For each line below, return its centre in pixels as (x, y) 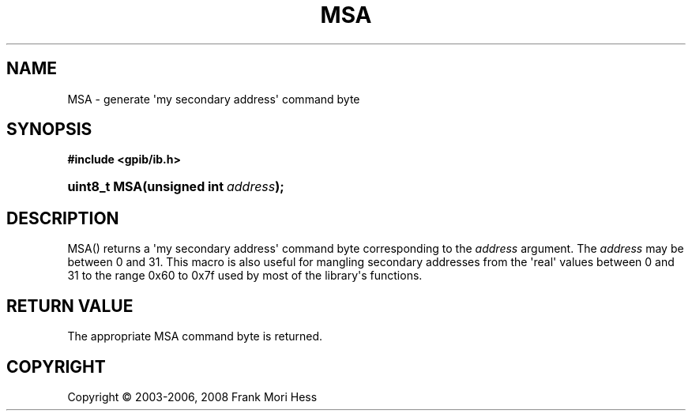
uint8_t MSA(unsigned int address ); (176, 187)
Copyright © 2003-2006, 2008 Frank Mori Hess (192, 396)
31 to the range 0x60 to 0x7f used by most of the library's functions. (245, 276)
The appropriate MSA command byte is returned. (195, 336)
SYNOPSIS (49, 130)
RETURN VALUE (70, 306)
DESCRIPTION (63, 218)
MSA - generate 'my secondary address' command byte (214, 99)
